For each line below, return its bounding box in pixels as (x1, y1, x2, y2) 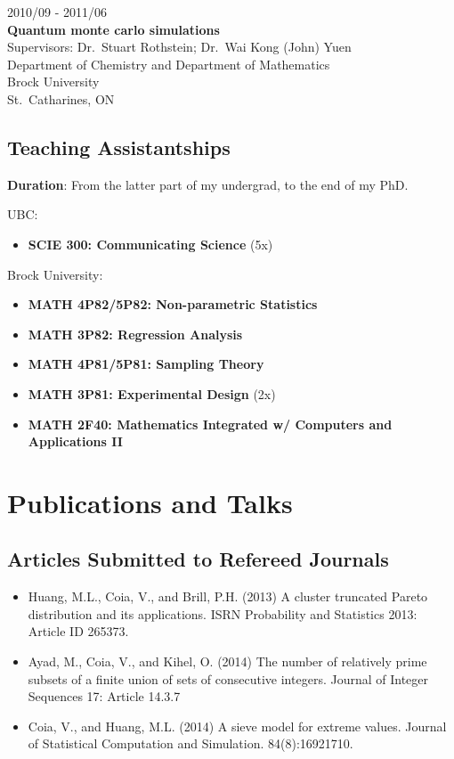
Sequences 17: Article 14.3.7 (28, 687, 181, 706)
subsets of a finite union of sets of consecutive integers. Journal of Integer (28, 669, 429, 688)
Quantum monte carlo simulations (7, 20, 220, 38)
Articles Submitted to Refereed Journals (7, 545, 389, 573)
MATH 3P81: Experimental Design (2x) (28, 384, 276, 403)
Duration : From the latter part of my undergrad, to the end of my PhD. (7, 175, 409, 193)
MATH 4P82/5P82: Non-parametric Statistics (28, 295, 318, 314)
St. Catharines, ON (7, 89, 115, 108)
